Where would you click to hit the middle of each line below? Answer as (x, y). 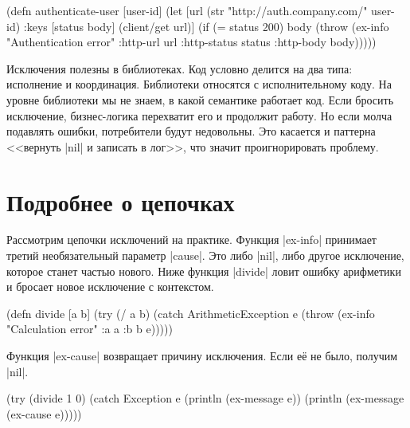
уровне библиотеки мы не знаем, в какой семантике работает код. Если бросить (200, 99)
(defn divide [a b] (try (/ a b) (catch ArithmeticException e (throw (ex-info (191, 313)
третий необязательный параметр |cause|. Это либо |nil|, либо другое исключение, (205, 255)
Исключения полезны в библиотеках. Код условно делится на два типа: (180, 68)
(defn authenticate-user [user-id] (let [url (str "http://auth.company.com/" (187, 10)
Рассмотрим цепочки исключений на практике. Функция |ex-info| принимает (191, 240)
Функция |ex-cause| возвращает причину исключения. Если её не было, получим (202, 356)
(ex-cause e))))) (44, 413)
